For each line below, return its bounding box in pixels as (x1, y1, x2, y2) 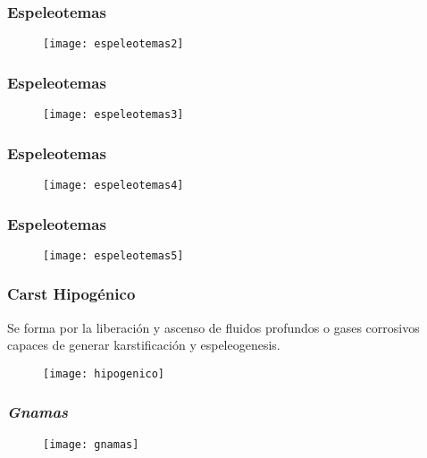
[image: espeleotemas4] (43, 178, 184, 191)
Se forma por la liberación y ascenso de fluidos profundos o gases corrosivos (7, 318, 420, 336)
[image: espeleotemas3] (43, 108, 184, 122)
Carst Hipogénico (7, 283, 136, 305)
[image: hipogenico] (43, 367, 165, 380)
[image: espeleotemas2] (43, 38, 184, 51)
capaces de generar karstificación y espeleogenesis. (7, 335, 280, 354)
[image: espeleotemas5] (43, 249, 184, 262)
